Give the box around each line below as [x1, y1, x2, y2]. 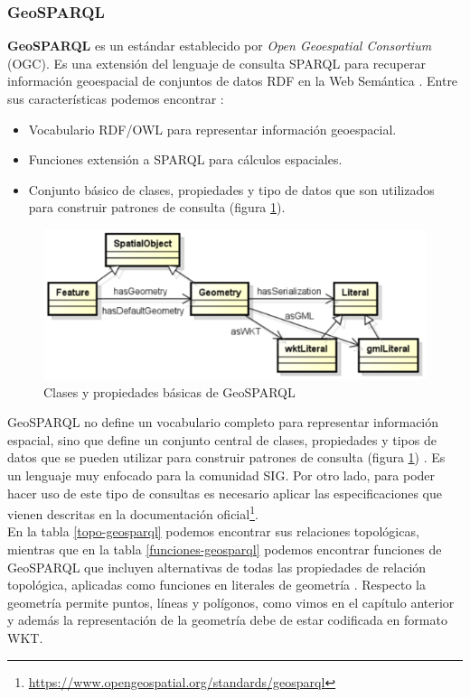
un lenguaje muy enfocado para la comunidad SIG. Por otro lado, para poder [7, 465, 436, 484]
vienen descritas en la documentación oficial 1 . [7, 502, 258, 523]
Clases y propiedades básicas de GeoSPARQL [43, 382, 296, 401]
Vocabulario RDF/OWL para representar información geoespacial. [28, 119, 397, 138]
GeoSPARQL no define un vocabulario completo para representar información [7, 413, 439, 432]
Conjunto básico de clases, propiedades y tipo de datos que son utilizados [28, 180, 435, 199]
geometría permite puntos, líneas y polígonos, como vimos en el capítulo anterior [7, 592, 455, 611]
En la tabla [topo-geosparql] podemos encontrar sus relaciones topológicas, [7, 522, 419, 541]
